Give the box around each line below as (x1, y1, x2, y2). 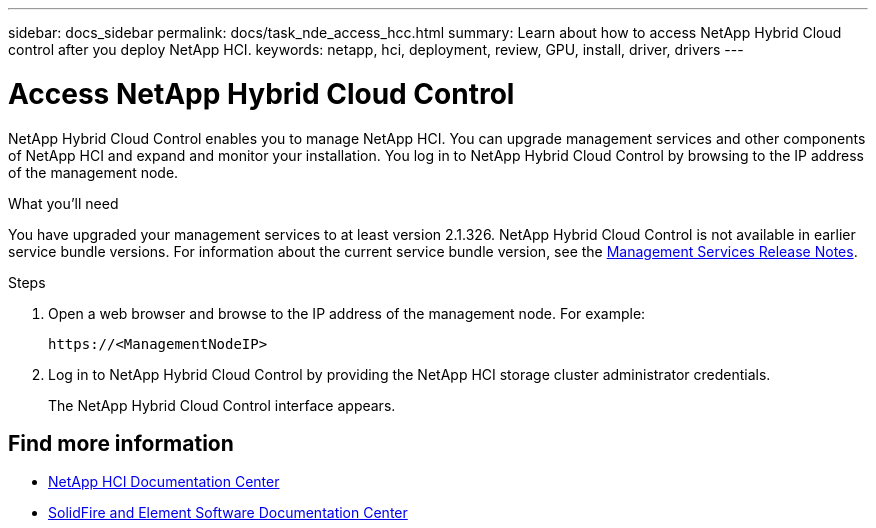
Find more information (8, 430, 234, 456)
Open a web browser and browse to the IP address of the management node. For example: (48, 304, 646, 322)
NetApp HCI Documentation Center (48, 473, 280, 491)
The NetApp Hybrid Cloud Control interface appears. (48, 396, 396, 414)
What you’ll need (8, 194, 119, 212)
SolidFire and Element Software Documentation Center (48, 504, 408, 522)
